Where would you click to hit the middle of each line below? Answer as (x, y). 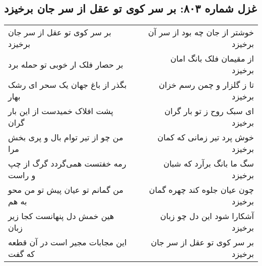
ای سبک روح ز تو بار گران (209, 111)
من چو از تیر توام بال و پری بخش (66, 137)
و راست (22, 175)
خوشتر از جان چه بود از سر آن (201, 32)
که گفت (21, 254)
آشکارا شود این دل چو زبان (207, 216)
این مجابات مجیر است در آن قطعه (68, 242)
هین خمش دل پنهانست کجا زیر (61, 216)
